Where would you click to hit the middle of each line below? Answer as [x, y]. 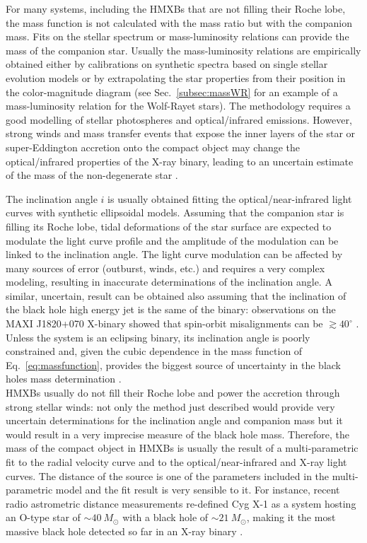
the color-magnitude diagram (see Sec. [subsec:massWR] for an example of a [172, 92]
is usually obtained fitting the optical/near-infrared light [230, 198]
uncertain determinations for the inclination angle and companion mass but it [174, 420]
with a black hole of [165, 517]
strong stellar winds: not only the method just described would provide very [170, 406]
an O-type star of [43, 517]
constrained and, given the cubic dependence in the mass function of [154, 351]
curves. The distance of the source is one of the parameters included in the [168, 475]
